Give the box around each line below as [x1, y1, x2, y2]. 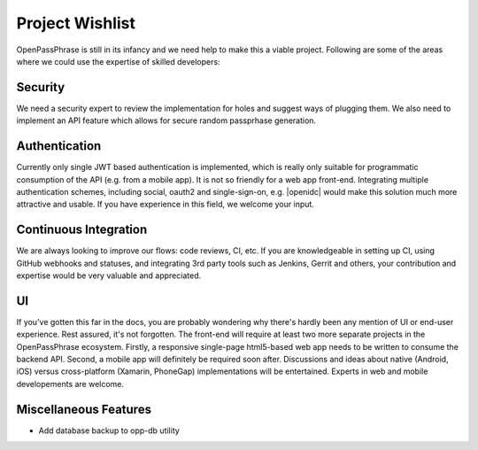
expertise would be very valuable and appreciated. [16, 270, 202, 281]
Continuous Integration [16, 222, 148, 237]
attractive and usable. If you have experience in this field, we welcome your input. [16, 199, 314, 210]
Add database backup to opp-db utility [38, 425, 181, 436]
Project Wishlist [16, 13, 136, 33]
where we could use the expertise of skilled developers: [16, 56, 220, 66]
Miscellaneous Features [16, 401, 152, 416]
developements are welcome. [16, 378, 124, 389]
